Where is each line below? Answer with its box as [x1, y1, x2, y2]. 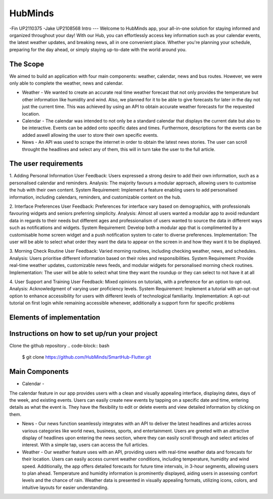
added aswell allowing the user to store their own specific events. [22, 132, 159, 138]
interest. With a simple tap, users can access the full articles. [22, 442, 149, 448]
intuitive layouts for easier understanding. [22, 484, 109, 490]
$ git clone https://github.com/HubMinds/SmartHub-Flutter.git [22, 354, 152, 360]
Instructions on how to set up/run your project [9, 329, 158, 338]
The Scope [9, 60, 44, 68]
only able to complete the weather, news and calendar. [9, 80, 123, 86]
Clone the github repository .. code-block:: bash [9, 342, 110, 349]
